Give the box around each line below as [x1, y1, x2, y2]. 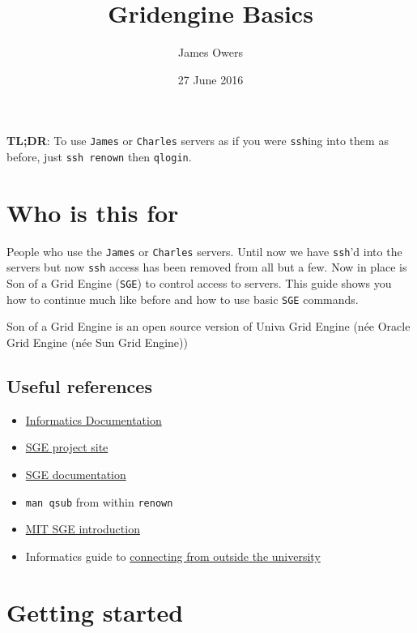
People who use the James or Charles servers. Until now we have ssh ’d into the [6, 242, 402, 259]
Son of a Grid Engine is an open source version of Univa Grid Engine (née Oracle [6, 318, 411, 335]
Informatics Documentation [25, 411, 162, 428]
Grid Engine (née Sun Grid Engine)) [6, 333, 188, 350]
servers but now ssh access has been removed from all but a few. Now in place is [6, 259, 407, 276]
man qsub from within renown [25, 493, 173, 510]
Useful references [6, 373, 152, 398]
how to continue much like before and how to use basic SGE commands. [6, 290, 359, 307]
